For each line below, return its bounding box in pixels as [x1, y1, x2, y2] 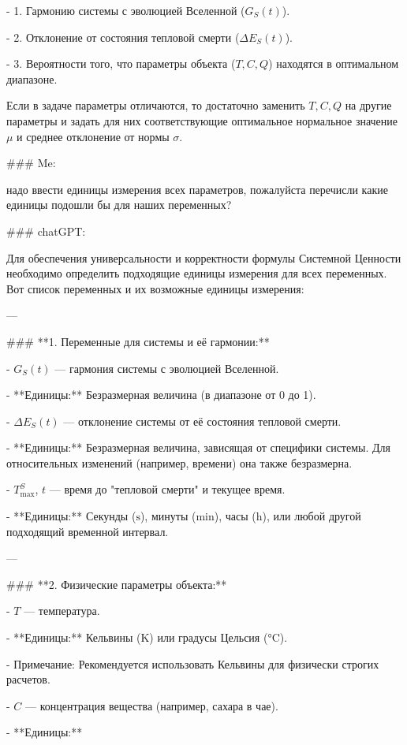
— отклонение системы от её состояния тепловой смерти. [63, 412, 342, 429]
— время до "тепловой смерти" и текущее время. [49, 481, 286, 497]
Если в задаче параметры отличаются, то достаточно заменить [6, 97, 305, 114]
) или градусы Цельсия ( [149, 629, 268, 646]
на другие [345, 97, 392, 114]
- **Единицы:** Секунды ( [6, 508, 136, 524]
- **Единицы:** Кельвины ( [6, 629, 141, 646]
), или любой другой [262, 508, 361, 524]
